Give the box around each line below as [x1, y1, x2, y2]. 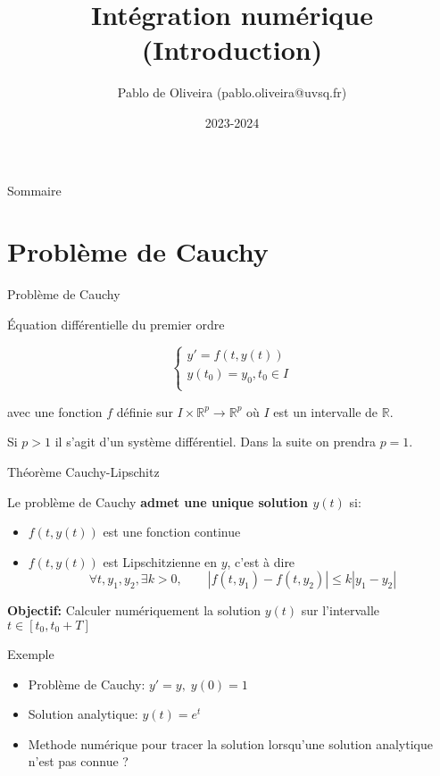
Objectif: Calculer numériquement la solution [7, 601, 262, 620]
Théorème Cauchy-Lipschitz [7, 463, 160, 480]
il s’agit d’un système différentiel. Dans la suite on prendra [54, 432, 376, 451]
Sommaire [7, 180, 62, 199]
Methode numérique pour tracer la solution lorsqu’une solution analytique [28, 734, 433, 753]
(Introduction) [141, 31, 323, 68]
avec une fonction [7, 402, 103, 421]
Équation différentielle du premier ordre [7, 314, 225, 333]
